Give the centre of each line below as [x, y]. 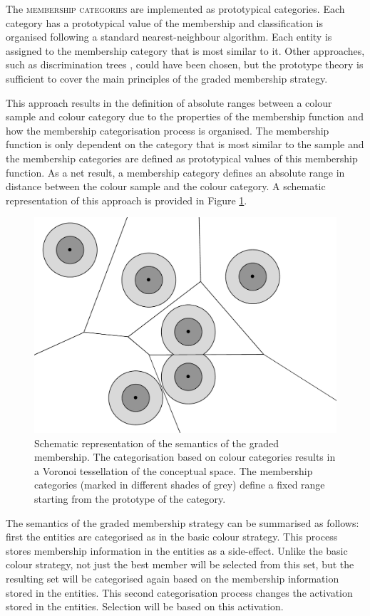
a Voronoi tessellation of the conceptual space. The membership [174, 470]
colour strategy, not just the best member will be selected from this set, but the [180, 564]
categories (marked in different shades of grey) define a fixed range [180, 485]
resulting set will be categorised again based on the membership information [173, 578]
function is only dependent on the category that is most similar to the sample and [185, 144]
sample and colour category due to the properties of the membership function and [185, 116]
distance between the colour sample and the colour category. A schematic [166, 186]
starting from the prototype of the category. [130, 498]
